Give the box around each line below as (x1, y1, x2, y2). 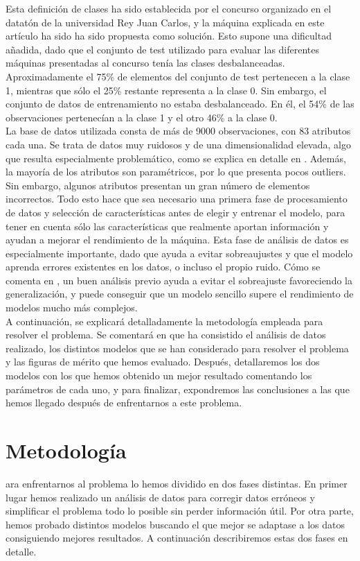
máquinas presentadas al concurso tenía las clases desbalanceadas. (6, 55, 285, 70)
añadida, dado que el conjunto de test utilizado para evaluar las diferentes (6, 42, 320, 56)
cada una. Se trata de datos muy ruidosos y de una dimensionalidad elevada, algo (6, 137, 351, 151)
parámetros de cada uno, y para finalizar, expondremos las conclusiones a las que (6, 381, 350, 396)
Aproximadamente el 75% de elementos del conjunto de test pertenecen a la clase (6, 69, 350, 83)
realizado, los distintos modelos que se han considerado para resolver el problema (6, 340, 349, 355)
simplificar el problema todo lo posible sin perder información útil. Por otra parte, (6, 503, 354, 518)
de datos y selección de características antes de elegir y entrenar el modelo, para (6, 205, 345, 219)
